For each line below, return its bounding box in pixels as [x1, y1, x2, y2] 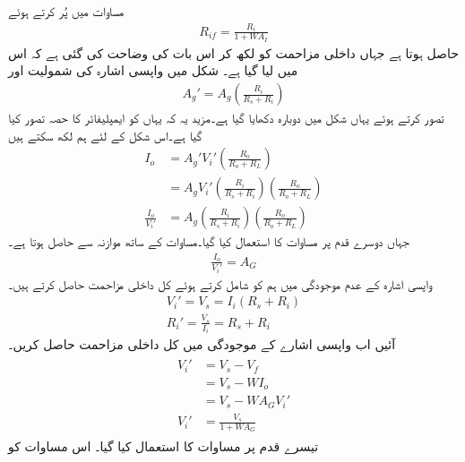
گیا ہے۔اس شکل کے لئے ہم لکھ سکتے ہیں [8, 125, 202, 144]
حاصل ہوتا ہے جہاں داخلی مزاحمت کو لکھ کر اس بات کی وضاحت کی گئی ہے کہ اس [8, 43, 459, 62]
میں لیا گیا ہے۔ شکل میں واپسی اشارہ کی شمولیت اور [8, 61, 298, 80]
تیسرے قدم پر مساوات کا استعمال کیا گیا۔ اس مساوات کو [8, 436, 319, 455]
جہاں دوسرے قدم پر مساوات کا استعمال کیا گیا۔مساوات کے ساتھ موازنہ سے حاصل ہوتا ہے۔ [8, 232, 409, 251]
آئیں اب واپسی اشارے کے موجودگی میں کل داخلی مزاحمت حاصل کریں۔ [8, 335, 396, 354]
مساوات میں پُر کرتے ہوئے [8, 2, 125, 20]
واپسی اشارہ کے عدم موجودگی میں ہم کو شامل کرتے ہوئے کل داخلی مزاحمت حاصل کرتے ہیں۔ [8, 274, 432, 293]
